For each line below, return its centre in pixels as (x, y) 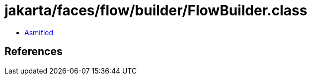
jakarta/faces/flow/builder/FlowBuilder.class (156, 10)
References (34, 52)
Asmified (39, 32)
